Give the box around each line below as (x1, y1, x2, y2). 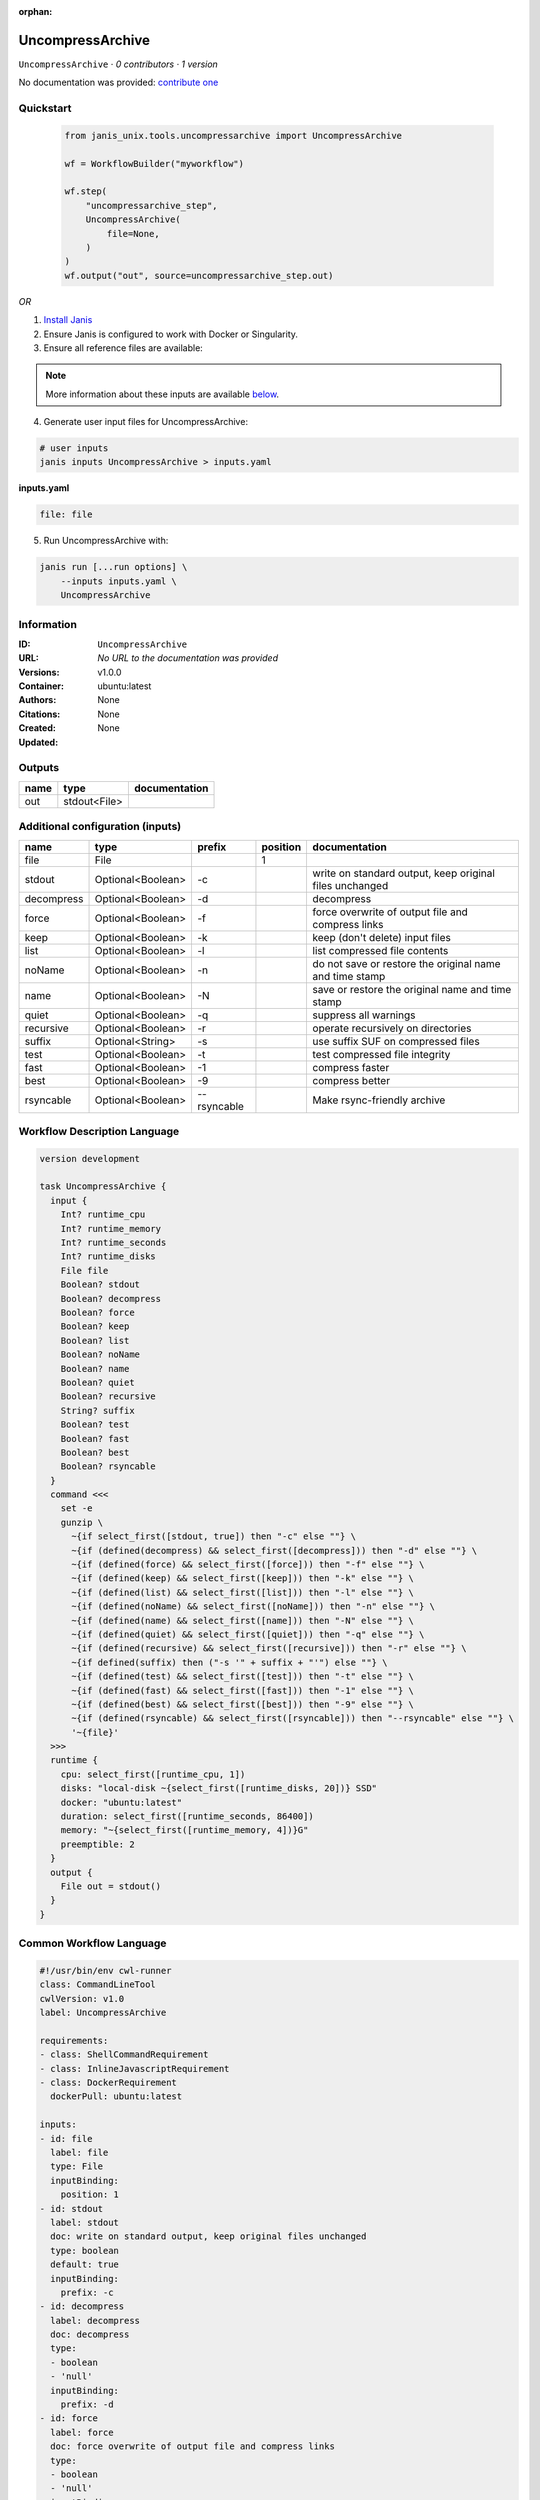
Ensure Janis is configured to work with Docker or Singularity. (43, 328, 299, 340)
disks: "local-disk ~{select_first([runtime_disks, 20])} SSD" (60, 1783, 378, 1794)
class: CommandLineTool (39, 1979, 157, 1990)
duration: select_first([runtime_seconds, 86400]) (60, 1811, 314, 1822)
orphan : (18, 6, 53, 17)
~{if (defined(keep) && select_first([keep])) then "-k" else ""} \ (71, 1573, 415, 1584)
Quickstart (18, 101, 72, 115)
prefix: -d (60, 2399, 114, 2410)
